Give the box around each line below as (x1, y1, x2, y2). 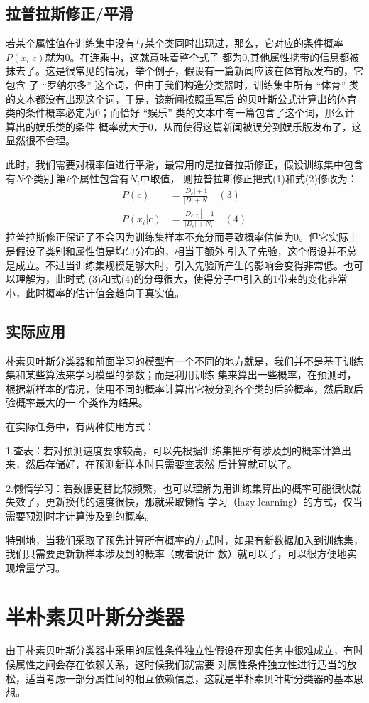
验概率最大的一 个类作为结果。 (6, 395, 148, 410)
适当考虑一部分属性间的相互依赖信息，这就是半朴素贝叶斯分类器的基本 (25, 670, 353, 685)
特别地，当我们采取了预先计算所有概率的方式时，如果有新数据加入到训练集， (6, 532, 363, 547)
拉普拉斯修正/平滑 (6, 2, 134, 24)
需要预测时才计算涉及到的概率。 (6, 508, 155, 523)
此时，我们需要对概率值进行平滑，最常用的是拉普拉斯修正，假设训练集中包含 (6, 156, 363, 171)
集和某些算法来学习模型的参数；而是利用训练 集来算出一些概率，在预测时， (6, 367, 357, 382)
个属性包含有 (70, 170, 129, 185)
